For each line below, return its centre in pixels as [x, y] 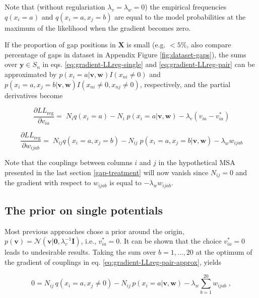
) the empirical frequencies [186, 7]
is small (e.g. [146, 45]
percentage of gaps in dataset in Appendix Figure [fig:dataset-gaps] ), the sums [125, 54]
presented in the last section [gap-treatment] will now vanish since [107, 172]
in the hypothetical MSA [197, 162]
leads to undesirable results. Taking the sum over [80, 252]
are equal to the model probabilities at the [180, 16]
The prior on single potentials [84, 210]
